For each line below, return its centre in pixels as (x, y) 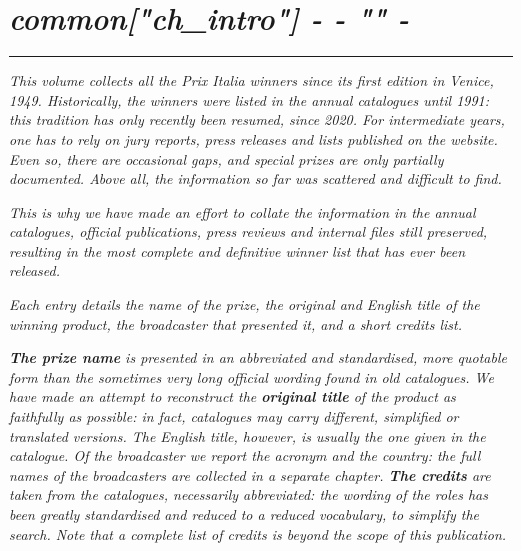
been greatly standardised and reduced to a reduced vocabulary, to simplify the (244, 514)
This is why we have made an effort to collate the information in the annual (242, 211)
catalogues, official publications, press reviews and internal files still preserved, (248, 231)
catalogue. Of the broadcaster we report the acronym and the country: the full (245, 455)
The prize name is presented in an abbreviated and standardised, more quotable (258, 357)
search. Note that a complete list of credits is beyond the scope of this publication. (258, 533)
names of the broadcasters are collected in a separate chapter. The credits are (250, 474)
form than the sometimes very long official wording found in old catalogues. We (251, 376)
